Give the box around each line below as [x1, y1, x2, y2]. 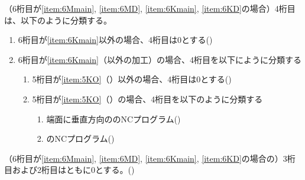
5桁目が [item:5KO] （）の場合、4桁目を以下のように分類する [32, 92, 263, 105]
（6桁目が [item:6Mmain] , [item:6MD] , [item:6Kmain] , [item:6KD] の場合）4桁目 [4, 2, 296, 14]
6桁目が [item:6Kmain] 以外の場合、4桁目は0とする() [18, 34, 213, 46]
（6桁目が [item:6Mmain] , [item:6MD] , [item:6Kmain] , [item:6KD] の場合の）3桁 [4, 152, 296, 164]
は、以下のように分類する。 [4, 14, 112, 26]
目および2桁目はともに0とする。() [4, 164, 135, 176]
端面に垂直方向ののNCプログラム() [46, 112, 181, 125]
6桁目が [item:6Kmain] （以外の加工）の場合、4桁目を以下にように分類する [18, 53, 301, 65]
